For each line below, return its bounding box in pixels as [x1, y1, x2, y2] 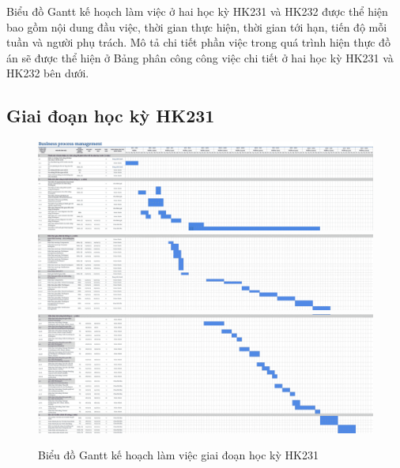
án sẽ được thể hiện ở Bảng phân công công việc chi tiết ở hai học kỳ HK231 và [6, 49, 394, 66]
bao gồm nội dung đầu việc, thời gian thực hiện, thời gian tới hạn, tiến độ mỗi [6, 18, 387, 35]
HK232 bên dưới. [6, 65, 89, 81]
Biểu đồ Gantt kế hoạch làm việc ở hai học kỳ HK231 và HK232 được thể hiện [6, 3, 388, 19]
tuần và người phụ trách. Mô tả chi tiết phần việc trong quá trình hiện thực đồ [6, 34, 391, 51]
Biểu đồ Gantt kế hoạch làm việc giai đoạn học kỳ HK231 [38, 447, 319, 463]
